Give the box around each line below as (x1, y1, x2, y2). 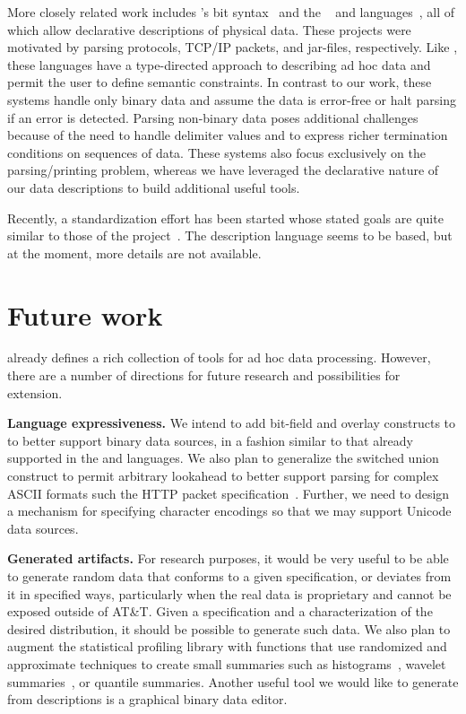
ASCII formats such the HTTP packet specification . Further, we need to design (7, 483, 450, 502)
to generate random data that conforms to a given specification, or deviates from (7, 566, 452, 585)
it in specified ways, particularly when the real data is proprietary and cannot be (7, 584, 452, 603)
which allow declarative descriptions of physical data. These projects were (7, 20, 411, 39)
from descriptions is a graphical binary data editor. (7, 690, 288, 709)
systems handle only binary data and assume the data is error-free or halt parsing (7, 90, 456, 109)
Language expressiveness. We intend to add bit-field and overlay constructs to (7, 414, 456, 432)
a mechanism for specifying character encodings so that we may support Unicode (7, 501, 452, 520)
